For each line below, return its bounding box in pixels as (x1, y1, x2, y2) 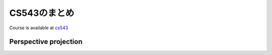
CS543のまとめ (9, 7, 75, 18)
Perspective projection (9, 38, 83, 46)
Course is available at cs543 (9, 25, 69, 31)
